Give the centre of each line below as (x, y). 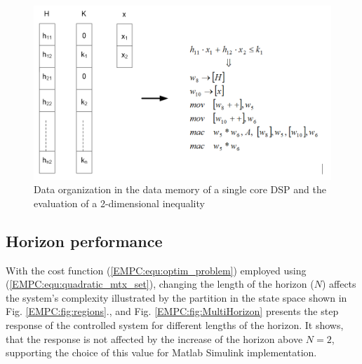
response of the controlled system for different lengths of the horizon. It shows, (175, 324)
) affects (339, 284)
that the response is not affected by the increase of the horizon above (154, 338)
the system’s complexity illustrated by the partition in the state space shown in (176, 297)
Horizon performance (84, 240)
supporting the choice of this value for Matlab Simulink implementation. (161, 352)
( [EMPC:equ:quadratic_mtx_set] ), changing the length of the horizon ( (160, 284)
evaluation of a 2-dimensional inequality (119, 203)
